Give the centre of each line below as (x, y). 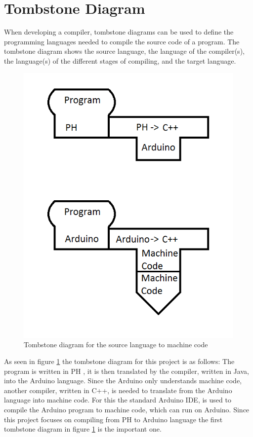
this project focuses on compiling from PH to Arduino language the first (113, 419)
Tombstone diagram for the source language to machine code (116, 345)
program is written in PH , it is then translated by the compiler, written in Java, (126, 371)
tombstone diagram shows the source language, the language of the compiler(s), (124, 51)
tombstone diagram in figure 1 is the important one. (83, 429)
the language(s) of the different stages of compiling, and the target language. (120, 60)
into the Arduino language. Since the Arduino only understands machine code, (123, 381)
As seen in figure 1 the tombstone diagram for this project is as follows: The (119, 361)
